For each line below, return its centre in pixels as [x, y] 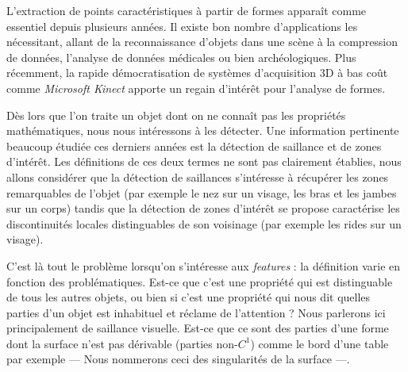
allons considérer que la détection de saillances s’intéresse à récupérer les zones [198, 176]
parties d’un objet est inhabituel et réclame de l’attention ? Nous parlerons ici [196, 312]
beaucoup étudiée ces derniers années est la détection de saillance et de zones [194, 146]
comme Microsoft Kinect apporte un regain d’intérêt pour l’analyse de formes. [196, 88]
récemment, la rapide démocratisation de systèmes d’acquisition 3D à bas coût [197, 73]
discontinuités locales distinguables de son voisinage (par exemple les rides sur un [204, 223]
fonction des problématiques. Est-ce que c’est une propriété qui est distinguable [200, 281]
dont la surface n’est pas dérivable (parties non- [122, 343]
